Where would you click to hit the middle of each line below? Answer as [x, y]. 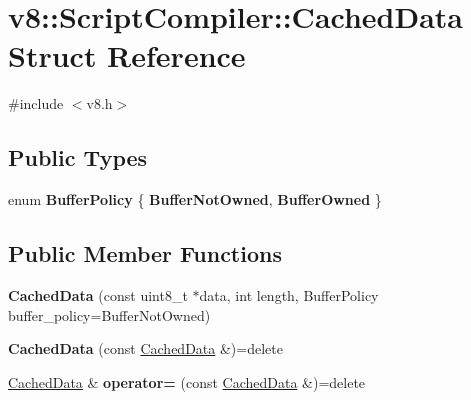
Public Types [78, 157]
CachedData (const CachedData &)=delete [145, 348]
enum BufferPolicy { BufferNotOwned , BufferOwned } [195, 199]
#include [36, 103]
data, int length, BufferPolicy [289, 294]
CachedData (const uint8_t [98, 294]
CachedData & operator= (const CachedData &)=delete [187, 381]
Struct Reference [127, 55]
